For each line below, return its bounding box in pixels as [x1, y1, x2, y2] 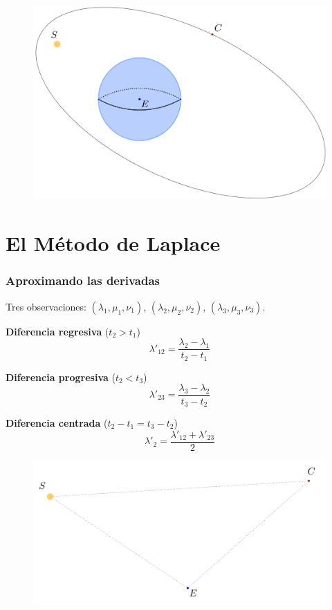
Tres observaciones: [6, 299, 86, 313]
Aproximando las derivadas [6, 272, 160, 289]
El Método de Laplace [6, 229, 221, 257]
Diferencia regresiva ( [6, 324, 109, 338]
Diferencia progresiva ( [6, 369, 116, 384]
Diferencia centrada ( [6, 416, 108, 429]
